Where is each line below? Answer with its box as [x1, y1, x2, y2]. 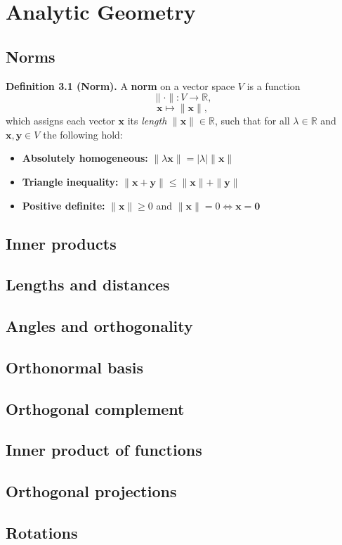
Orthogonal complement [6, 397, 185, 419]
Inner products [6, 232, 117, 254]
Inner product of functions [6, 439, 202, 461]
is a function [246, 78, 301, 93]
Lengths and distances [6, 274, 170, 295]
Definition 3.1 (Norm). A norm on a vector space [6, 78, 235, 93]
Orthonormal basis [6, 356, 143, 378]
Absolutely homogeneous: [22, 150, 148, 165]
